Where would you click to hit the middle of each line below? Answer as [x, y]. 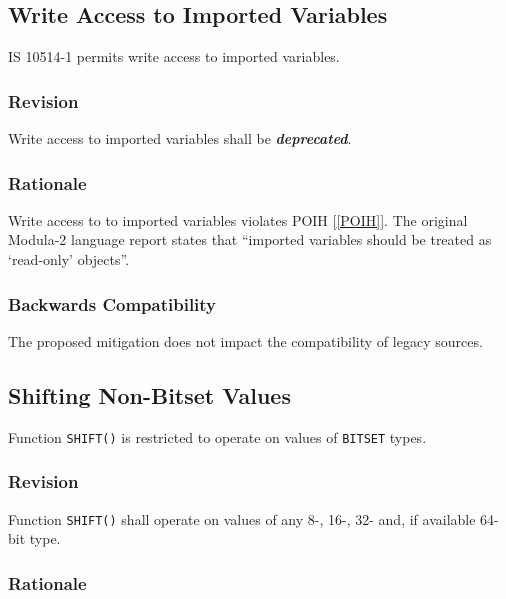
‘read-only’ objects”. [69, 259]
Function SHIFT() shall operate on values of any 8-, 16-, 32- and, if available [242, 518]
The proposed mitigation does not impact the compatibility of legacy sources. [245, 340]
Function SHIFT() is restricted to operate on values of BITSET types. [217, 436]
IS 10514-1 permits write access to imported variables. [174, 56]
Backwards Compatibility [112, 303]
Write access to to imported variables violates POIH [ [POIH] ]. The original [238, 219]
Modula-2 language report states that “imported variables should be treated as [250, 239]
